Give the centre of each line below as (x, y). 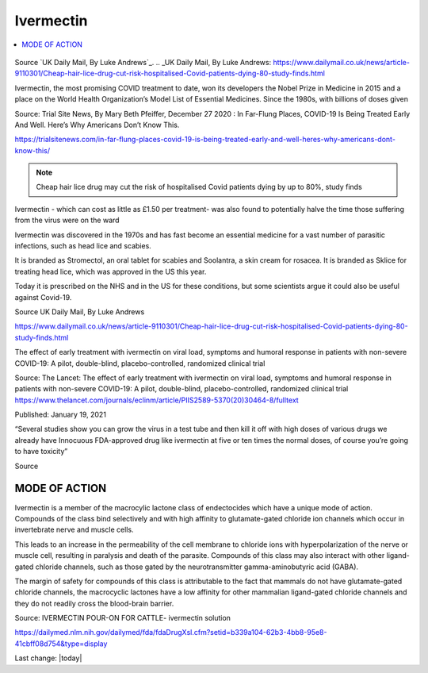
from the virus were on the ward (67, 220)
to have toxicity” (41, 452)
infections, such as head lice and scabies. (83, 246)
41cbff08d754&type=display (61, 644)
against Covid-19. (43, 297)
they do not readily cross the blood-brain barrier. (94, 603)
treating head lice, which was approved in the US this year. (111, 271)
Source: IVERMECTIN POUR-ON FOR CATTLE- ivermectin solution (123, 618)
